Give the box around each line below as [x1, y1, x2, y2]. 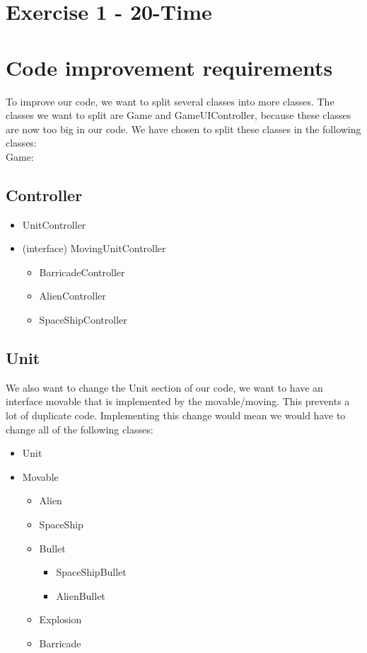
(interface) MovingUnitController [22, 241, 166, 256]
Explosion [39, 612, 82, 627]
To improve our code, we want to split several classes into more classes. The [6, 93, 334, 108]
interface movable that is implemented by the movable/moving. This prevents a [6, 394, 350, 409]
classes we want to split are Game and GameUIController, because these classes [6, 108, 351, 123]
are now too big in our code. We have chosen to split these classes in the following [6, 121, 361, 136]
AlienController [39, 288, 106, 303]
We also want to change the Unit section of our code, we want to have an [6, 380, 323, 394]
